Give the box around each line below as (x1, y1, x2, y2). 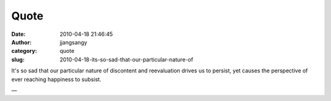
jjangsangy (59, 38, 88, 46)
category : (11, 47, 37, 55)
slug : (11, 55, 25, 63)
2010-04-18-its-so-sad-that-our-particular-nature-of (59, 55, 193, 63)
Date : (11, 30, 26, 38)
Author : (11, 38, 32, 46)
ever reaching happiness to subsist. (11, 75, 102, 83)
